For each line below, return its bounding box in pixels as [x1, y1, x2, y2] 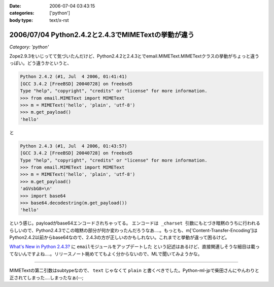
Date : [9, 3, 21, 9]
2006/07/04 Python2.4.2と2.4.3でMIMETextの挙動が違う [9, 30, 195, 39]
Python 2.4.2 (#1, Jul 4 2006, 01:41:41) [20, 74, 127, 80]
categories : [9, 10, 35, 16]
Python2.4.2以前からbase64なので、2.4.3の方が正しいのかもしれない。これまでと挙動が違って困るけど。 [9, 234, 230, 241]
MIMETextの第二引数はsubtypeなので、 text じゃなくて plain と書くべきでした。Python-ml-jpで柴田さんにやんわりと [9, 267, 260, 274]
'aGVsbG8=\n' [20, 186, 53, 192]
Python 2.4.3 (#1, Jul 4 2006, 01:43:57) [20, 143, 127, 149]
